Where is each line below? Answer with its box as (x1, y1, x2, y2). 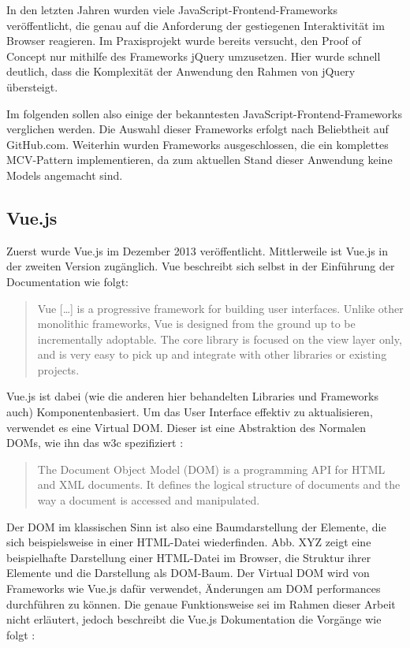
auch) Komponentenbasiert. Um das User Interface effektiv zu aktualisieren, (6, 404, 373, 420)
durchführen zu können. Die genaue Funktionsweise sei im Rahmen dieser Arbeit (6, 595, 396, 612)
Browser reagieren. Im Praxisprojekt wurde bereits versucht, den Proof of (6, 32, 361, 49)
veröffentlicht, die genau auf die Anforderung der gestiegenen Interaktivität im (6, 17, 385, 33)
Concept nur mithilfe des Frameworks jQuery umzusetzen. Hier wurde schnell (6, 47, 381, 64)
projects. (37, 361, 80, 378)
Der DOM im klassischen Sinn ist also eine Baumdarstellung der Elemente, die (6, 518, 386, 534)
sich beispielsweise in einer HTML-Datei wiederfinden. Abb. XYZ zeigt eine (6, 534, 371, 550)
